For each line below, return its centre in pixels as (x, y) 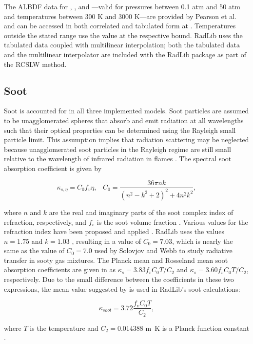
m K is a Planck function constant (197, 328)
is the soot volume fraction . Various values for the (172, 222)
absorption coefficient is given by (53, 168)
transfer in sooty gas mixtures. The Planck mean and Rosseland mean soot (116, 260)
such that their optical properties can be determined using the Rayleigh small (120, 130)
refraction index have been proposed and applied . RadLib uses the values (114, 231)
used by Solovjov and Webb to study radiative (163, 250)
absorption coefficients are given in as (60, 269)
